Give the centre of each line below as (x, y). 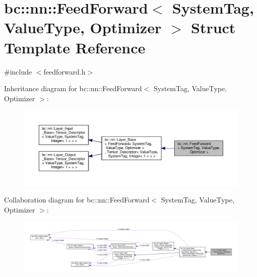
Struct (213, 27)
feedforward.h (65, 71)
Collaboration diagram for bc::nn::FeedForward (77, 200)
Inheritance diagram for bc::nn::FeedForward (73, 88)
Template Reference (75, 47)
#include (18, 71)
